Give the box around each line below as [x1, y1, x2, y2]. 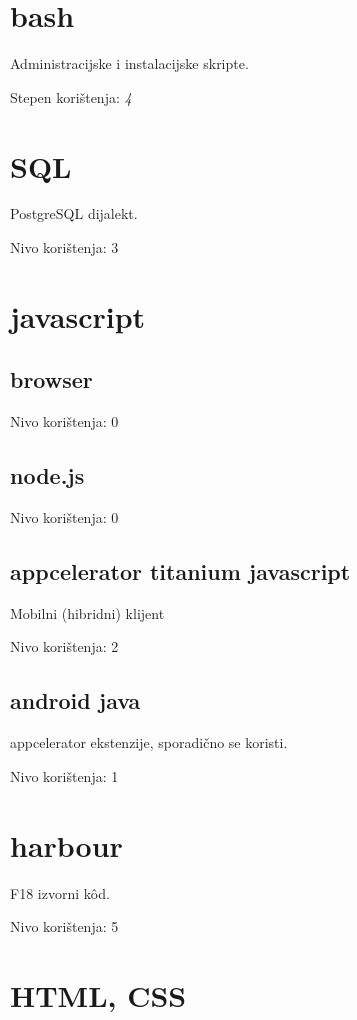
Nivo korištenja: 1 [10, 765, 119, 786]
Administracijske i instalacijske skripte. [10, 53, 249, 74]
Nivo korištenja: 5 [10, 916, 119, 937]
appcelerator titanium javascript [10, 555, 351, 586]
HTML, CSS [10, 974, 187, 1015]
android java [10, 685, 141, 716]
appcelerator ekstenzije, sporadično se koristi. [10, 732, 288, 753]
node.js [10, 460, 85, 491]
